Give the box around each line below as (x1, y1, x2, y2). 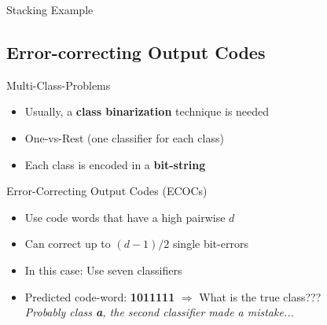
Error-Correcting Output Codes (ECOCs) (6, 183, 208, 199)
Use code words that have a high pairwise (24, 209, 226, 225)
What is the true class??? (199, 288, 321, 305)
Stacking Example (6, 2, 94, 17)
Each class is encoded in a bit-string (24, 156, 206, 172)
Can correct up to (24, 235, 111, 252)
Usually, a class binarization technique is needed (24, 103, 270, 120)
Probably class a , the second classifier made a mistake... (24, 304, 294, 320)
